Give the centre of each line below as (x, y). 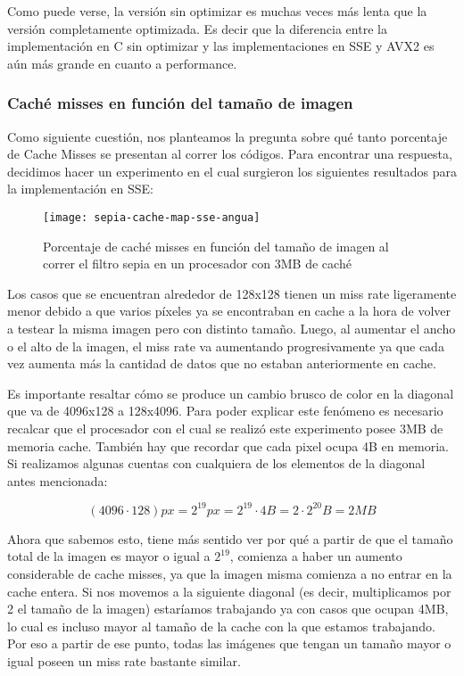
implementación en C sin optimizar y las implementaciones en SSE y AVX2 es (221, 46)
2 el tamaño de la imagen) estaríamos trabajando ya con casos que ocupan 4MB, (228, 609)
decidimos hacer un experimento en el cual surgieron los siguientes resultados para (232, 171)
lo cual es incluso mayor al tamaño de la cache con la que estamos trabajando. (221, 626)
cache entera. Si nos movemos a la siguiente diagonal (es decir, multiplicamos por (229, 591)
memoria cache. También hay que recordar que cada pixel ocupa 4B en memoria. (228, 445)
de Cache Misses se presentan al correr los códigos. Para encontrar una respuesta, (230, 154)
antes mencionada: (58, 480)
